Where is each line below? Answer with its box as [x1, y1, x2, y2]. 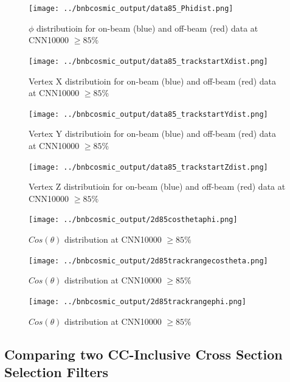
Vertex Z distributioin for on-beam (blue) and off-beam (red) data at [29, 180, 286, 193]
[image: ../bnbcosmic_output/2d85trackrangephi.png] [29, 297, 246, 306]
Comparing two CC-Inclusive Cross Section [4, 344, 283, 363]
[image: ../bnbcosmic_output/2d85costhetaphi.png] [29, 215, 238, 224]
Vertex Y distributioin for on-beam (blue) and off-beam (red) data [29, 127, 277, 140]
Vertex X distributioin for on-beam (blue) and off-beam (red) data [29, 74, 277, 87]
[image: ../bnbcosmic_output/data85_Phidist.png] [29, 4, 233, 13]
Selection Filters [4, 362, 109, 381]
